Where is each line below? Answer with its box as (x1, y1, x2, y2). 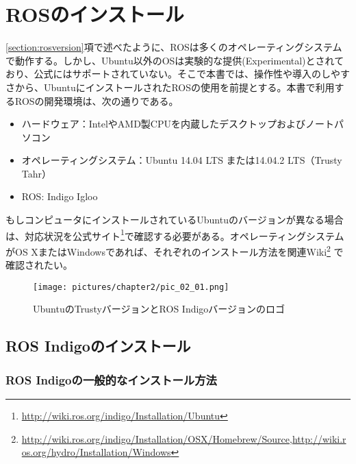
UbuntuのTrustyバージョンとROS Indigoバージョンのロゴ (33, 302, 285, 316)
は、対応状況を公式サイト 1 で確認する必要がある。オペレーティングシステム (5, 226, 344, 243)
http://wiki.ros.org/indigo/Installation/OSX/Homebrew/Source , (21, 431, 292, 445)
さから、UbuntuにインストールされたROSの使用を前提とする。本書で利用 (5, 80, 335, 94)
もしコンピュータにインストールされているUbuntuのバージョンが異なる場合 (5, 212, 344, 227)
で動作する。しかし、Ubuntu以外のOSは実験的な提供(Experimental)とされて (5, 53, 344, 67)
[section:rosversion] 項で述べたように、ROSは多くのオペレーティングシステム (5, 40, 342, 54)
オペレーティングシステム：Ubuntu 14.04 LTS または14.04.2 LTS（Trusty (21, 153, 342, 167)
